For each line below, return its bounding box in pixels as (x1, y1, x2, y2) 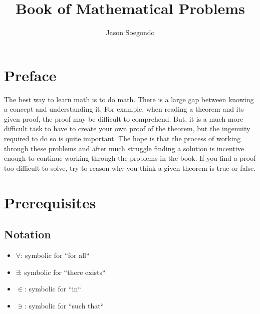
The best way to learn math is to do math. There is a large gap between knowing (4, 94, 254, 104)
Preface (4, 65, 57, 85)
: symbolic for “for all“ (21, 249, 90, 260)
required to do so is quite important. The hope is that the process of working (4, 133, 241, 144)
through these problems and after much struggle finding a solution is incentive (4, 143, 244, 153)
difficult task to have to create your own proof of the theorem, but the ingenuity (4, 123, 250, 134)
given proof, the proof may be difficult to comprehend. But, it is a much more (4, 113, 243, 124)
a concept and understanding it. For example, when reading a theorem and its (4, 104, 244, 114)
